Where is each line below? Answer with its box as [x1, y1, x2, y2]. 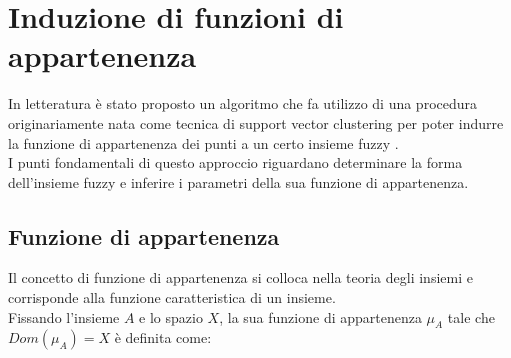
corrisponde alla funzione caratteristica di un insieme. [8, 287, 336, 308]
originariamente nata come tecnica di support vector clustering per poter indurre [8, 112, 504, 133]
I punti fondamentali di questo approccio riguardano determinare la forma [8, 152, 463, 173]
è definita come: [114, 327, 212, 348]
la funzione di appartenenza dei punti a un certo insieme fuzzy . [8, 132, 399, 153]
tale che [447, 306, 495, 327]
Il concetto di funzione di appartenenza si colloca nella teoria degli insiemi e [8, 267, 473, 288]
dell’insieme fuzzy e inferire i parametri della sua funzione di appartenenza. [8, 171, 469, 192]
